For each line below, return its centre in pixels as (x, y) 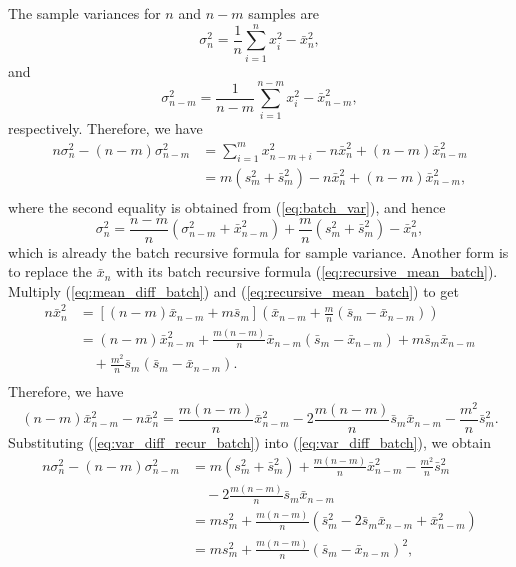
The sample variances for (84, 13)
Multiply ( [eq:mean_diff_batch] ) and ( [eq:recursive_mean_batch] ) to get (233, 290)
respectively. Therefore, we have (105, 128)
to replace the (50, 271)
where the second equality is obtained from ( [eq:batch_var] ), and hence (227, 207)
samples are (284, 13)
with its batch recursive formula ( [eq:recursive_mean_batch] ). (307, 271)
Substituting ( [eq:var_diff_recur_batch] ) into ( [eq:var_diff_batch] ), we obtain (249, 442)
